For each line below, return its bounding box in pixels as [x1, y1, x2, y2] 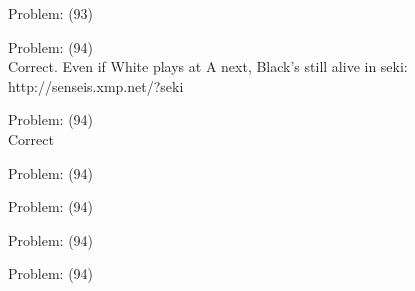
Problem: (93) [8, 3, 94, 23]
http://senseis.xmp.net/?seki [8, 75, 184, 96]
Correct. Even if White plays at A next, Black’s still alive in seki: [8, 56, 408, 77]
